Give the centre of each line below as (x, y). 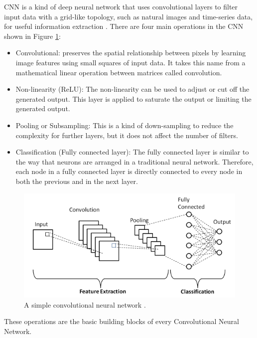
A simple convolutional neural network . (85, 304)
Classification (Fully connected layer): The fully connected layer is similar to (132, 152)
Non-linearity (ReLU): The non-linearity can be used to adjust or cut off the (132, 89)
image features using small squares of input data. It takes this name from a (130, 62)
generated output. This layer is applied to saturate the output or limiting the (133, 98)
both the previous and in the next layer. (77, 181)
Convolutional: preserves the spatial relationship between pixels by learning (131, 53)
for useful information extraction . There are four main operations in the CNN (124, 26)
